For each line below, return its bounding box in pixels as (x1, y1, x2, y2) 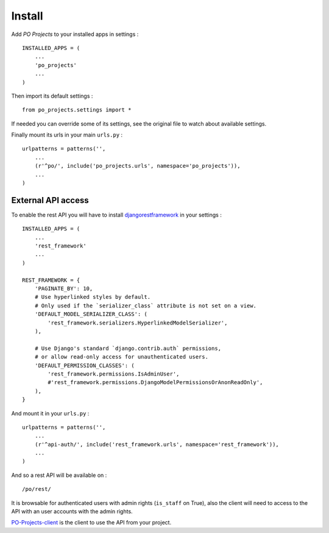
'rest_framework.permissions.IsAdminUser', (48, 370, 180, 377)
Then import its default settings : (11, 92, 93, 99)
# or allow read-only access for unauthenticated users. (34, 354, 208, 360)
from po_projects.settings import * (22, 107, 132, 113)
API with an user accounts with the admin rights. (11, 508, 133, 515)
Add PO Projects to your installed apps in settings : (11, 30, 139, 38)
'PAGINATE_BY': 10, (34, 285, 93, 292)
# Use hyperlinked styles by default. (34, 293, 151, 301)
